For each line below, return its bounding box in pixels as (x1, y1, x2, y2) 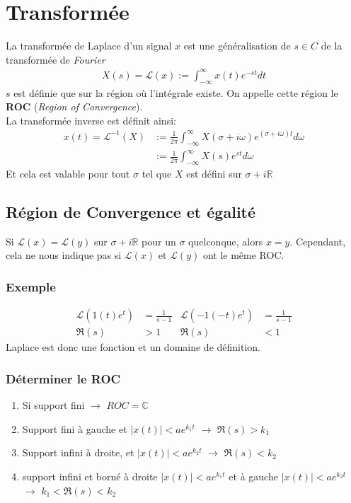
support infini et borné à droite (22, 468, 158, 483)
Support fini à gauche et (22, 421, 127, 436)
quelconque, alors (188, 233, 263, 248)
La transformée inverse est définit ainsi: (6, 112, 176, 127)
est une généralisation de (183, 38, 291, 53)
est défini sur (186, 166, 242, 181)
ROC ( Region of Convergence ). (6, 99, 143, 114)
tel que (142, 166, 172, 181)
